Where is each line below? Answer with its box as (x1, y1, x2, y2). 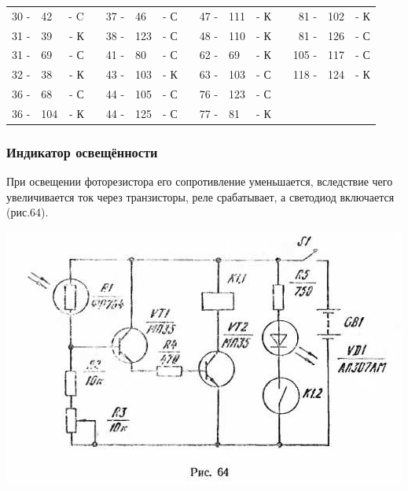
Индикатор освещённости (6, 142, 158, 161)
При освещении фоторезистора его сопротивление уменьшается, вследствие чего (6, 173, 393, 190)
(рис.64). (6, 204, 49, 220)
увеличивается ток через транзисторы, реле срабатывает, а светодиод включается (6, 188, 395, 205)
